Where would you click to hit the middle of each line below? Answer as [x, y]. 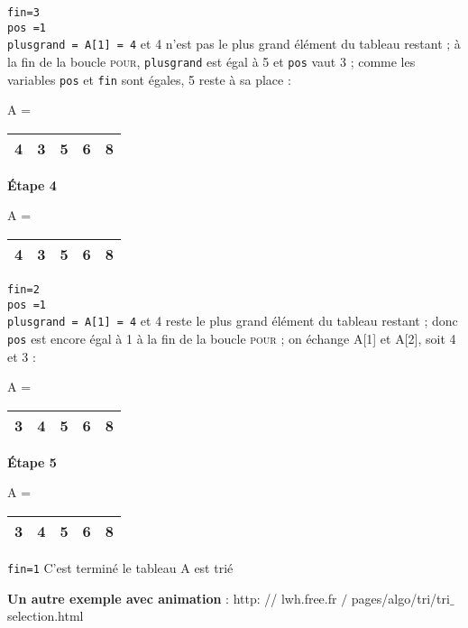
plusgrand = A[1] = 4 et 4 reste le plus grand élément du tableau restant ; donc [233, 321]
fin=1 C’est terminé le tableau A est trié [120, 568]
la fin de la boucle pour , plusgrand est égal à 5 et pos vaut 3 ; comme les [211, 61]
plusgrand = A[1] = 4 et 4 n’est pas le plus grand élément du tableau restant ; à [234, 44]
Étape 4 [32, 185]
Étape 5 [32, 462]
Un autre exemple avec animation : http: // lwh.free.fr [172, 598]
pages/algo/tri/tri [400, 598]
